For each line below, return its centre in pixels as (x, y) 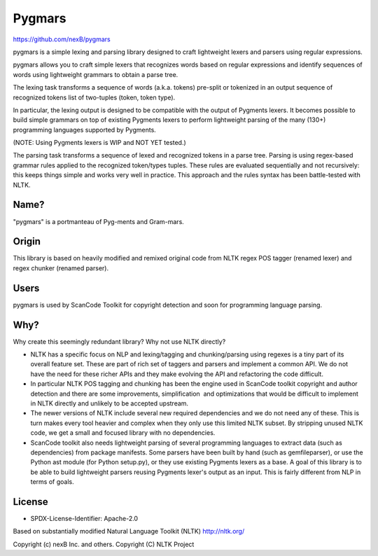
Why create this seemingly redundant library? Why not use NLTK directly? (119, 341)
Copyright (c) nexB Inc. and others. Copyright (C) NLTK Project (104, 544)
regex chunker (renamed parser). (61, 268)
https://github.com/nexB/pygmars (62, 39)
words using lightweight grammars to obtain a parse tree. (96, 74)
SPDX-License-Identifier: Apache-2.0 (84, 519)
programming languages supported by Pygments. (85, 130)
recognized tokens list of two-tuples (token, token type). (94, 97)
